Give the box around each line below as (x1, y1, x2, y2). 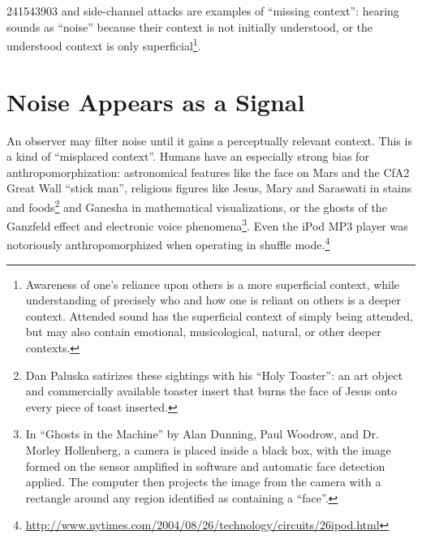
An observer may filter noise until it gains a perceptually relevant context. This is (6, 132, 412, 149)
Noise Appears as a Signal (6, 84, 305, 118)
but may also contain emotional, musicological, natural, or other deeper (25, 323, 381, 340)
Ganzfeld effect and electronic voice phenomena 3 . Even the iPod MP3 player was (6, 215, 408, 234)
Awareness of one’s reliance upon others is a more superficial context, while (25, 275, 400, 292)
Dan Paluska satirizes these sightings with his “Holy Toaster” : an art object (25, 366, 403, 383)
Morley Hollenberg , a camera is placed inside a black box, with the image (25, 442, 391, 459)
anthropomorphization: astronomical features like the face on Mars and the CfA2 (6, 163, 410, 180)
